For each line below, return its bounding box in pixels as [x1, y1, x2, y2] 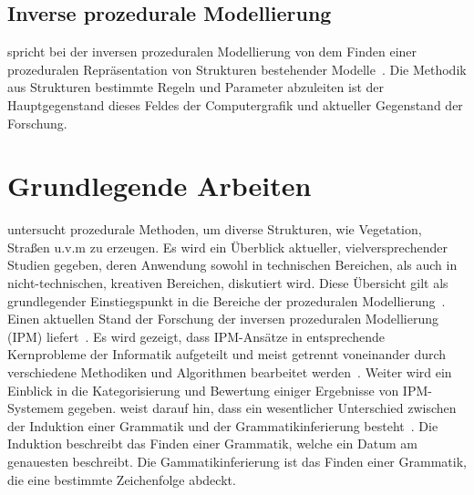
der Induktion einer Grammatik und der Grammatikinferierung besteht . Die [7, 416, 438, 435]
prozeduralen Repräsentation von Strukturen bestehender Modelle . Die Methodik [7, 59, 467, 78]
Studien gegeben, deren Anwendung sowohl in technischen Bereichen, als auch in [7, 255, 458, 274]
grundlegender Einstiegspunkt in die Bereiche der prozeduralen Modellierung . [7, 291, 446, 310]
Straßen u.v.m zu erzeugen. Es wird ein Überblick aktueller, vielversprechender [7, 237, 448, 256]
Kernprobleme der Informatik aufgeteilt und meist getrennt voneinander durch [7, 345, 447, 364]
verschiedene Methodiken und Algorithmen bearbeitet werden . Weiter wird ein [7, 363, 452, 382]
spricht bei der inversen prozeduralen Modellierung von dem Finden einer [7, 42, 417, 61]
